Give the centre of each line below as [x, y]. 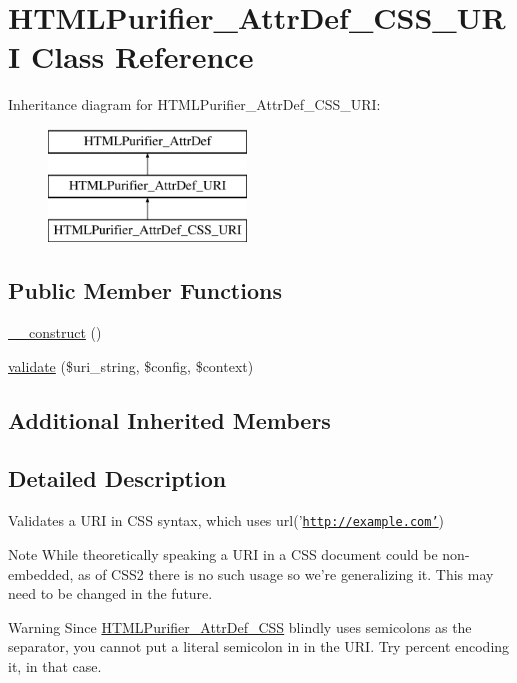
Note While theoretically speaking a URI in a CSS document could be [223, 553]
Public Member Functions [145, 290]
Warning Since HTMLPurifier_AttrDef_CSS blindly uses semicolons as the [240, 626]
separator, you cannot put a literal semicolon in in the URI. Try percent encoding [259, 646]
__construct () [55, 332]
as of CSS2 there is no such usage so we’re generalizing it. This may [285, 573]
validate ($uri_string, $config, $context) [131, 365]
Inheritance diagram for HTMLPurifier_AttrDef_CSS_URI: [194, 104]
